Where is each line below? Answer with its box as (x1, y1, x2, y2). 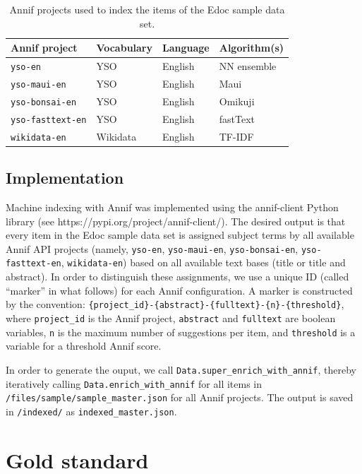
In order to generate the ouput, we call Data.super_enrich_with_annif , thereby (6, 362, 356, 377)
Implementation (6, 167, 124, 189)
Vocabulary (96, 40, 153, 55)
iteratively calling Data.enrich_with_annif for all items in (6, 376, 263, 391)
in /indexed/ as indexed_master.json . (6, 403, 177, 418)
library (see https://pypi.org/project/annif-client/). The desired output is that (6, 213, 346, 228)
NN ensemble (219, 59, 277, 73)
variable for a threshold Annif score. (6, 338, 162, 353)
